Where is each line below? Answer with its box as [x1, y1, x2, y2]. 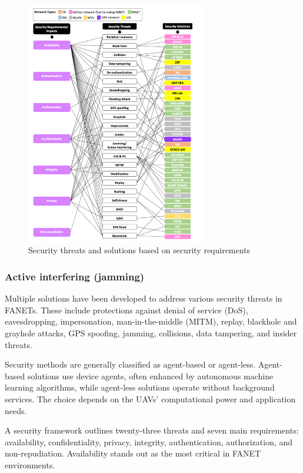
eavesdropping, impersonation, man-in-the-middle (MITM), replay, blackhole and [5, 315, 297, 328]
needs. [5, 404, 27, 416]
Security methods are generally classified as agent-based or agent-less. [5, 358, 256, 371]
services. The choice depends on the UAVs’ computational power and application [5, 393, 296, 405]
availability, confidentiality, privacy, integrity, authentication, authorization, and [5, 435, 293, 448]
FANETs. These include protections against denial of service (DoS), [5, 303, 248, 316]
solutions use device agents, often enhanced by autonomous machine [27, 369, 274, 382]
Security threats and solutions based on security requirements [28, 244, 251, 256]
